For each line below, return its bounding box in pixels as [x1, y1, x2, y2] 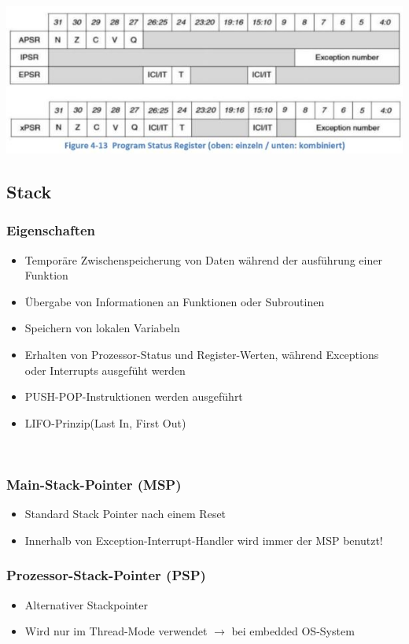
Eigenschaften [6, 220, 96, 240]
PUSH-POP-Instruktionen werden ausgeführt [24, 388, 243, 405]
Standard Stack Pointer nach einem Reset [24, 505, 227, 522]
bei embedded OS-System [231, 623, 355, 639]
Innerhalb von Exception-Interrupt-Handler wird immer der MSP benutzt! [24, 531, 383, 548]
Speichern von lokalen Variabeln [24, 320, 180, 336]
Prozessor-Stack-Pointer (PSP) [6, 565, 206, 585]
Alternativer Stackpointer [24, 596, 148, 613]
